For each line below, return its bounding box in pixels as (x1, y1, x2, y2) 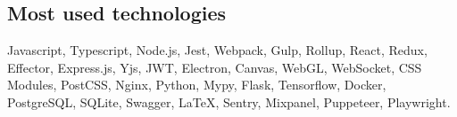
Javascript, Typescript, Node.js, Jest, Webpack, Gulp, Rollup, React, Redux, (7, 41, 428, 59)
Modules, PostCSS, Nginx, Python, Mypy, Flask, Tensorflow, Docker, (7, 75, 386, 94)
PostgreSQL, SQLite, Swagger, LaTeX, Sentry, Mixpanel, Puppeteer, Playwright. (7, 92, 451, 111)
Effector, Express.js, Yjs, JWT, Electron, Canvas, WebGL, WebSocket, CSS (7, 58, 422, 76)
